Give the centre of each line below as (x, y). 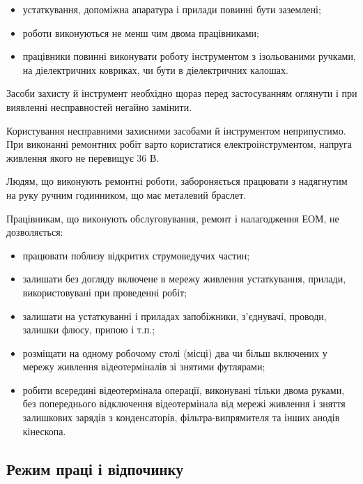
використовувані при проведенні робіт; (105, 292)
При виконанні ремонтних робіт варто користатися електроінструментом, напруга (179, 144)
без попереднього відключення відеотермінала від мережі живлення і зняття (184, 403)
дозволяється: (35, 232)
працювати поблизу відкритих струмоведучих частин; (136, 255)
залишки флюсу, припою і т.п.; (89, 330)
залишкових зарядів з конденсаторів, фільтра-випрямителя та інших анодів (181, 417)
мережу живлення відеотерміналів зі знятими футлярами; (144, 366)
